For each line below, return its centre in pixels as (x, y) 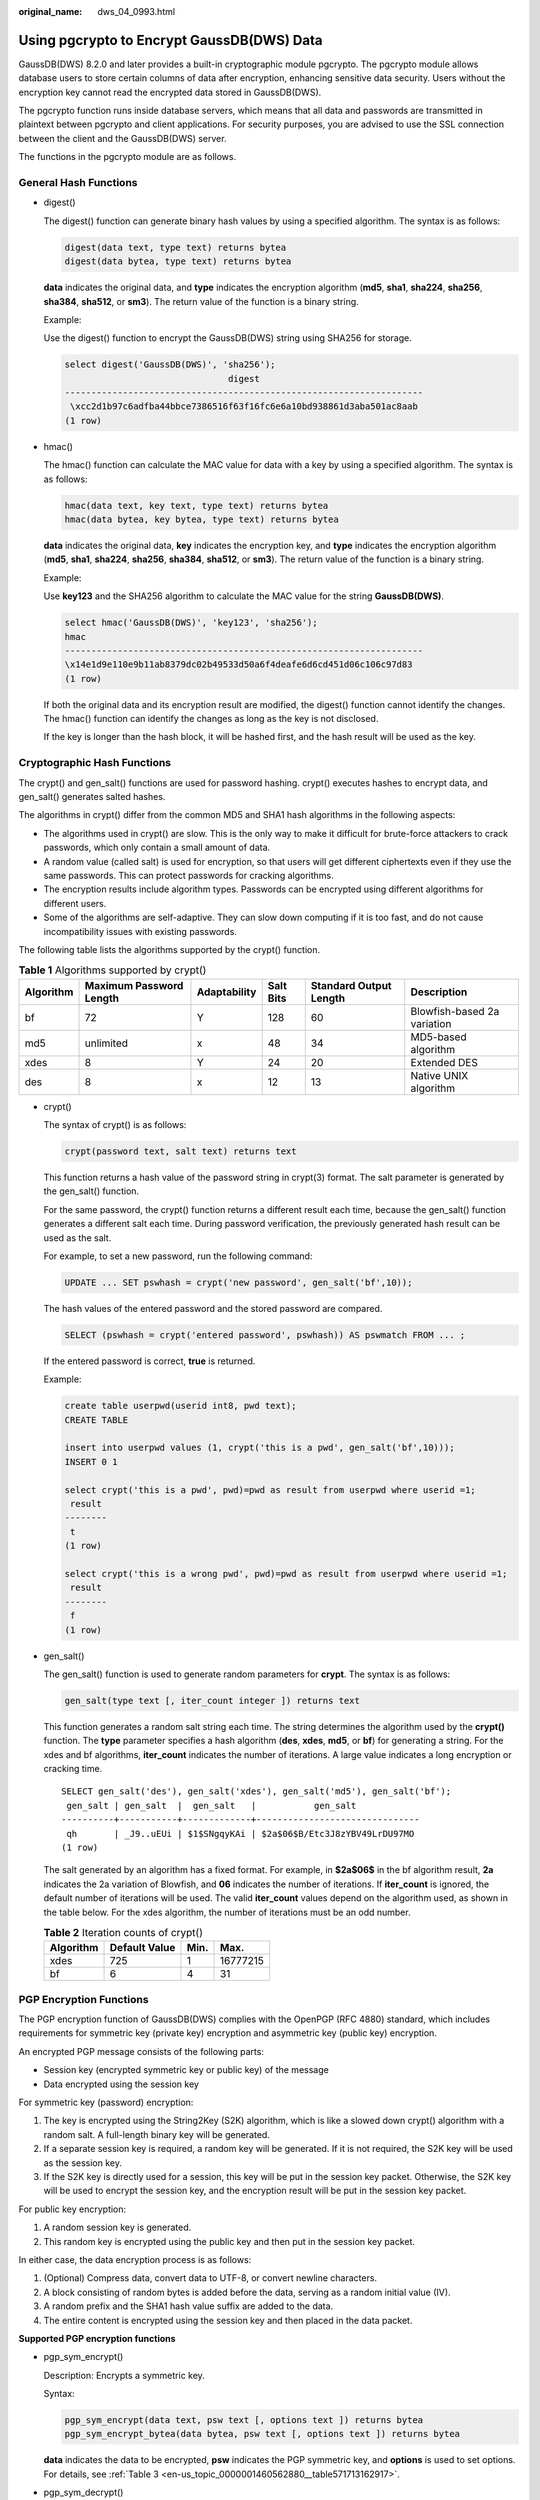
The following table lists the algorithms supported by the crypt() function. (169, 949)
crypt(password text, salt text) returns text (180, 1151)
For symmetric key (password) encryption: (106, 2102)
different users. (75, 903)
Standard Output (351, 985)
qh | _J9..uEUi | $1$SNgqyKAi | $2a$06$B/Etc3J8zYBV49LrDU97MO (240, 1833)
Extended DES (444, 1062)
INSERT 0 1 (91, 1461)
